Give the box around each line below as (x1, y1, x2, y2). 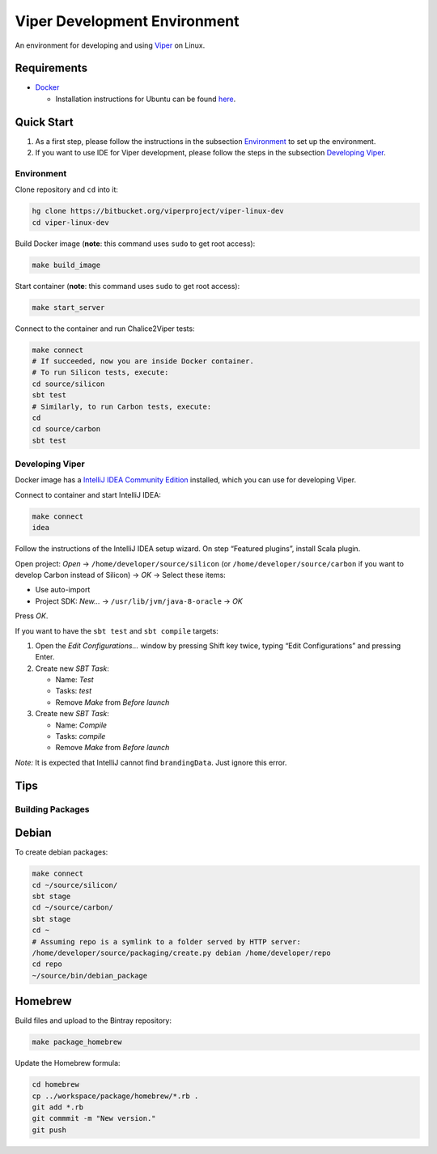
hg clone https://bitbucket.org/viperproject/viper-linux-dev (32, 206, 284, 216)
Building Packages (15, 804, 90, 815)
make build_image (32, 260, 101, 269)
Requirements (15, 62, 88, 75)
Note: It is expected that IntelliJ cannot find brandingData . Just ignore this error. (15, 757, 287, 767)
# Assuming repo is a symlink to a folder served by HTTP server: (32, 937, 301, 946)
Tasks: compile (55, 732, 106, 741)
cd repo (32, 960, 62, 969)
